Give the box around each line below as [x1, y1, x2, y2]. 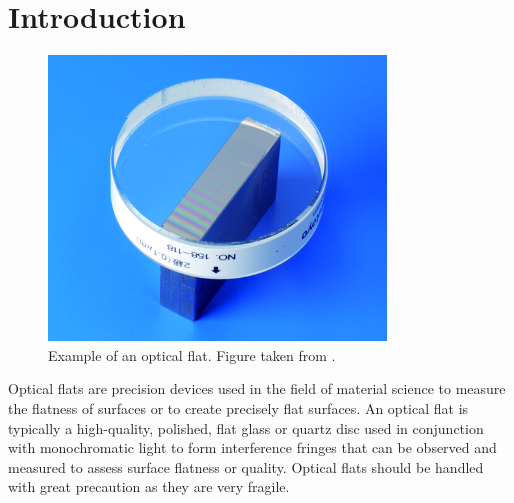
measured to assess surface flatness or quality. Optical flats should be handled [8, 456, 484, 477]
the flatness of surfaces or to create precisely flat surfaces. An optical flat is [8, 398, 469, 419]
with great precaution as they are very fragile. [8, 476, 290, 497]
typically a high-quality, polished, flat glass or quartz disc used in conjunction [8, 417, 484, 438]
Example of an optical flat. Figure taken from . [48, 344, 336, 365]
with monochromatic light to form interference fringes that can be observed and [8, 437, 497, 458]
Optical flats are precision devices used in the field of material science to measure [8, 378, 506, 399]
